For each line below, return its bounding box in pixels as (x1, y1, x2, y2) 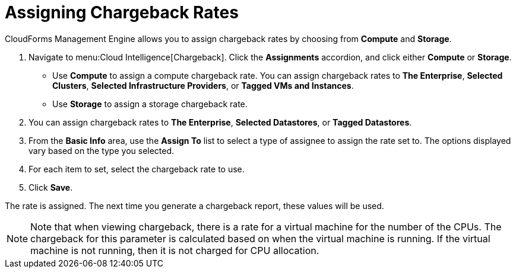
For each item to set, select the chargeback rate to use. (29, 163, 245, 174)
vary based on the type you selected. (29, 145, 175, 156)
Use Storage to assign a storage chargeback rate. (52, 98, 248, 109)
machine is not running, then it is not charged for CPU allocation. (30, 244, 319, 256)
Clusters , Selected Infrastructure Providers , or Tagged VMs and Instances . (52, 80, 354, 91)
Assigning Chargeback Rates (5, 2, 239, 23)
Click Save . (29, 182, 73, 192)
